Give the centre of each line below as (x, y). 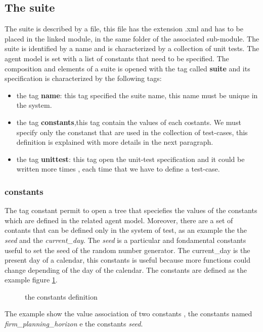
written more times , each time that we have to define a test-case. (118, 169)
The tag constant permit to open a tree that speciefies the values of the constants (131, 210)
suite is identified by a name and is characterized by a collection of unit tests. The (132, 48)
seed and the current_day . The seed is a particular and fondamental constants (125, 240)
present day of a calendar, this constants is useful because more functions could (128, 260)
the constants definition (61, 296)
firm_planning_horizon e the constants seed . (74, 324)
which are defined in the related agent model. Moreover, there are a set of (119, 220)
